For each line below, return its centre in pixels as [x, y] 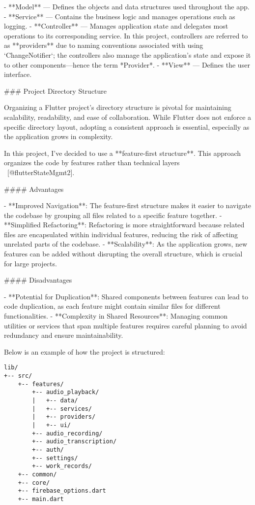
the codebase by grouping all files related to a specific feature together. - [113, 215]
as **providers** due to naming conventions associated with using [104, 45]
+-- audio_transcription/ [74, 442]
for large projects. [30, 263]
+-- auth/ [48, 450]
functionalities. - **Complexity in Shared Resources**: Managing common [116, 316]
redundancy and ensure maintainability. [64, 335]
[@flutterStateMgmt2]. [41, 172]
